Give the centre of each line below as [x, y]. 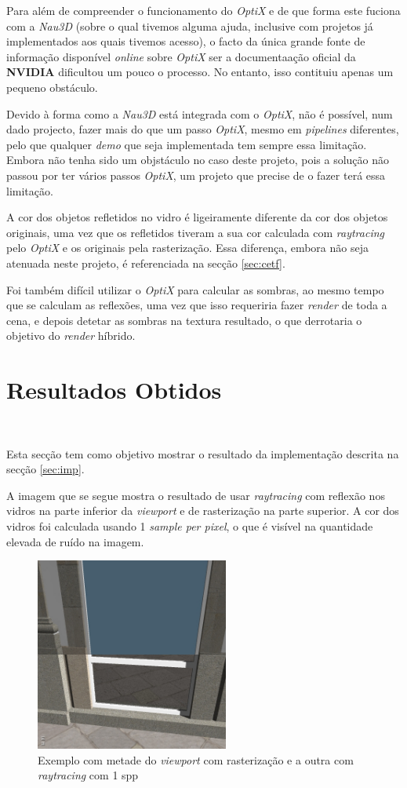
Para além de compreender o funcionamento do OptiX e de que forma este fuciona [203, 10]
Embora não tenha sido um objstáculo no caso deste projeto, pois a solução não [198, 160]
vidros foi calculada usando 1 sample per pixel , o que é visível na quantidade [190, 525]
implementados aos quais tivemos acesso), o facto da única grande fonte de [186, 41]
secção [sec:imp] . [45, 469]
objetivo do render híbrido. [71, 336]
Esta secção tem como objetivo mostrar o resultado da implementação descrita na [203, 453]
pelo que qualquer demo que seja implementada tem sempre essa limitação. [187, 144]
